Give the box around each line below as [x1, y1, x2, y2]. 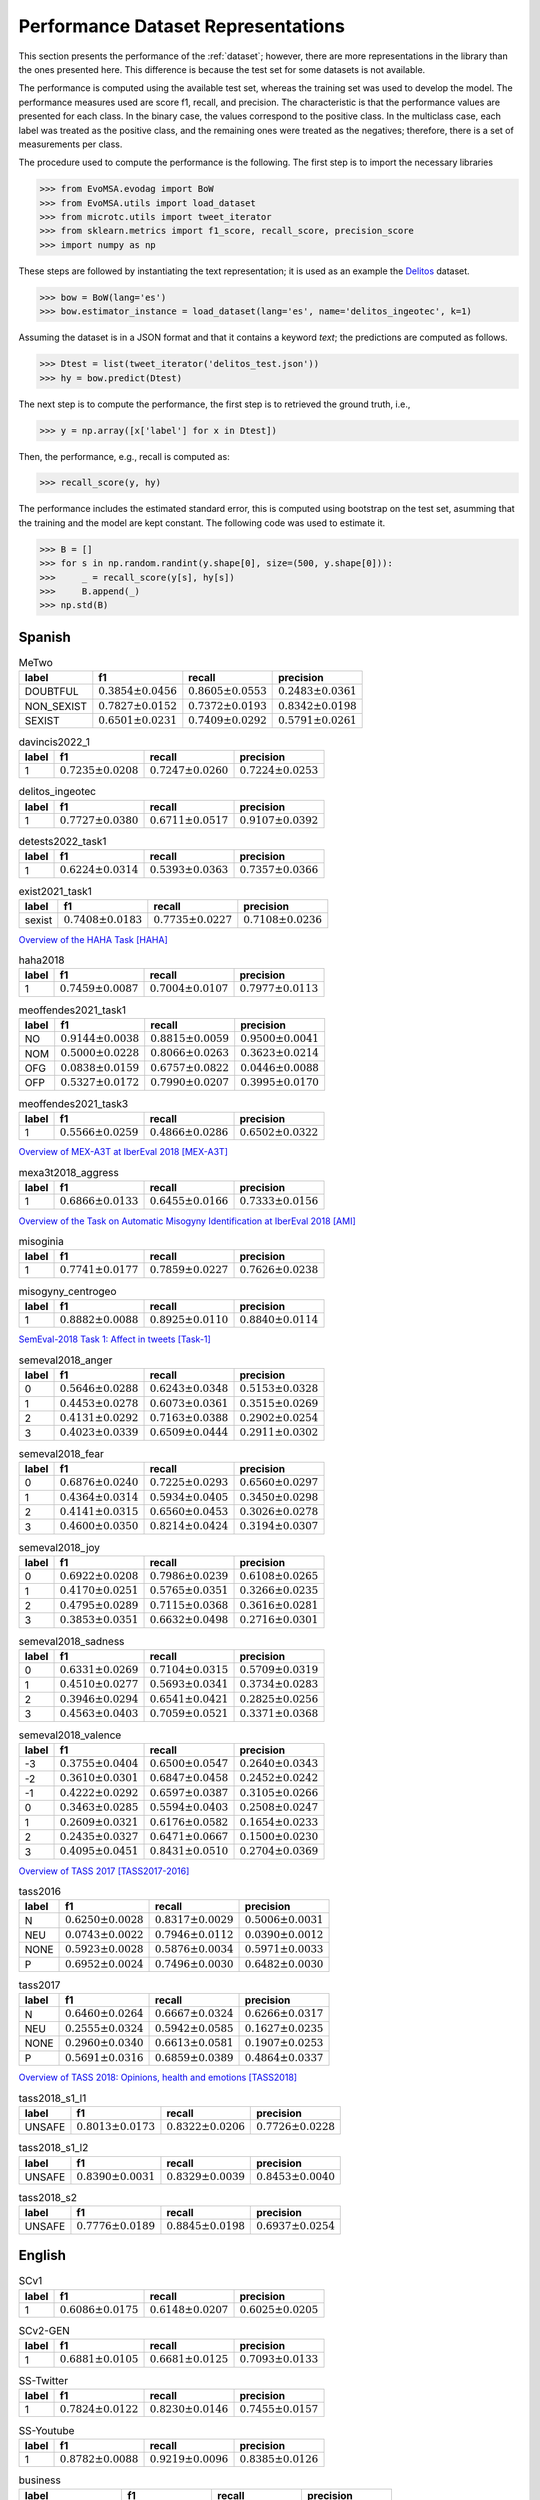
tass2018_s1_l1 [18, 2091, 87, 2105]
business [18, 2473, 62, 2487]
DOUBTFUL [24, 685, 79, 699]
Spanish [18, 628, 71, 645]
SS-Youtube [18, 2423, 75, 2437]
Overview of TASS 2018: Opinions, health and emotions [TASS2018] [18, 2071, 298, 2083]
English [18, 2247, 67, 2264]
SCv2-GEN [18, 2324, 70, 2338]
